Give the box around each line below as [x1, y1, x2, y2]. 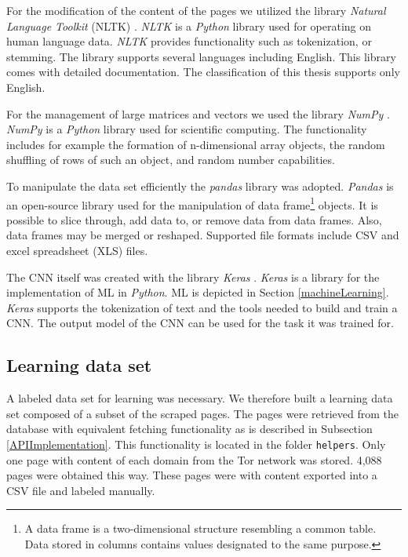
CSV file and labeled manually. [6, 482, 155, 498]
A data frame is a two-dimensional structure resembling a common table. [24, 520, 377, 537]
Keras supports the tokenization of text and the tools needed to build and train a [6, 299, 398, 315]
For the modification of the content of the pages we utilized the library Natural [6, 2, 386, 18]
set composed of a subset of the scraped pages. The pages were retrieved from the [6, 405, 399, 421]
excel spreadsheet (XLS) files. [6, 242, 148, 258]
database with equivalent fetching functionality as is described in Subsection [6, 420, 373, 437]
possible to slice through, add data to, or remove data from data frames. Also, [6, 211, 382, 228]
